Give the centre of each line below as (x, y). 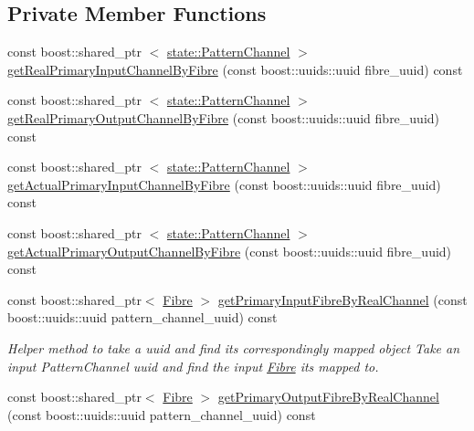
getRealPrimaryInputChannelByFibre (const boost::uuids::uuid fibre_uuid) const (235, 69)
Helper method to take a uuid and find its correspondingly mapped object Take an (234, 347)
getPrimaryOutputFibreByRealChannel (328, 397)
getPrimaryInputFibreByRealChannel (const (342, 299)
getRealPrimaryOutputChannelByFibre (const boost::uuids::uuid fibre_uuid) (224, 117)
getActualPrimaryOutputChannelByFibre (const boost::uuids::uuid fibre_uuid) (230, 251)
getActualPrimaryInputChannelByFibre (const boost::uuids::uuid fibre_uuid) (224, 184)
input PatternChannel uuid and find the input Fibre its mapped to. (193, 366)
